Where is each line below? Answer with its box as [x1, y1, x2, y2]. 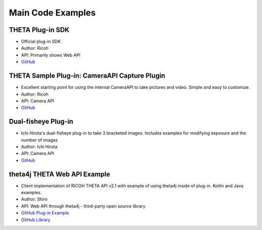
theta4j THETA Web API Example [9, 170, 110, 178]
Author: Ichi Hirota [21, 144, 58, 149]
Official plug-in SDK [21, 39, 61, 45]
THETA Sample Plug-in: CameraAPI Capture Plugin [9, 72, 165, 80]
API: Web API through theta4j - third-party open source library [21, 203, 146, 209]
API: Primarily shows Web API [21, 52, 81, 58]
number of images [21, 137, 58, 143]
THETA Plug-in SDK [9, 26, 70, 34]
